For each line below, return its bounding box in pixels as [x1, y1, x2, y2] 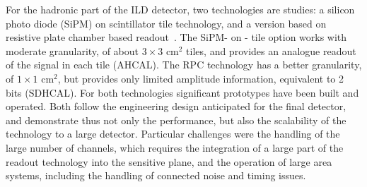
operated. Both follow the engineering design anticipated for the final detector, [6, 99, 346, 114]
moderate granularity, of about [6, 43, 139, 58]
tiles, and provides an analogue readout [186, 43, 356, 58]
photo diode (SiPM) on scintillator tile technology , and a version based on [6, 16, 327, 30]
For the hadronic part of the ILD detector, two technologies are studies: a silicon [6, 2, 355, 16]
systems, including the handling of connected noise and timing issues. [6, 168, 306, 183]
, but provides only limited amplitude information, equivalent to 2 [57, 71, 344, 85]
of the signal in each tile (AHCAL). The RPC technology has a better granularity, [6, 57, 362, 72]
